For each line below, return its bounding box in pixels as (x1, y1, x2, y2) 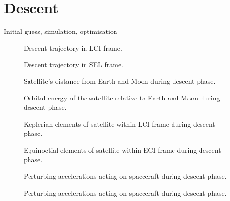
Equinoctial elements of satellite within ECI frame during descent (24, 144, 221, 155)
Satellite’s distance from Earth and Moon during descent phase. (24, 75, 216, 86)
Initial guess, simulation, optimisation (4, 26, 117, 36)
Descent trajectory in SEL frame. (24, 59, 123, 69)
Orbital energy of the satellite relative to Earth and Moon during (24, 92, 220, 102)
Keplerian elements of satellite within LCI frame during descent (24, 118, 215, 129)
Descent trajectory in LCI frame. (24, 42, 122, 53)
